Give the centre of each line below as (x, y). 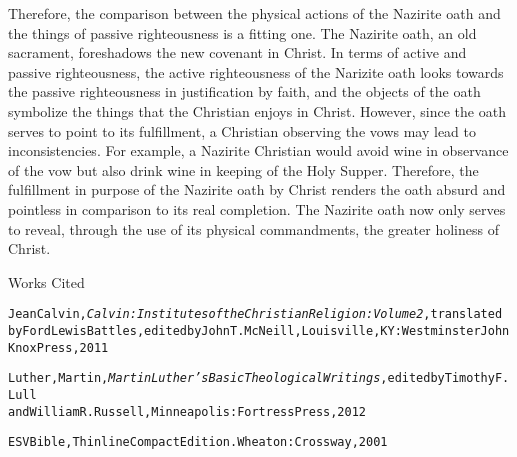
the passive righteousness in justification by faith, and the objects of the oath (244, 91)
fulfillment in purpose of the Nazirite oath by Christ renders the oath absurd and (257, 189)
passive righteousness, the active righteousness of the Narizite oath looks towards (256, 71)
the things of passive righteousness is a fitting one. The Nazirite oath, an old (242, 32)
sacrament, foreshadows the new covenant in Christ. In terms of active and (237, 52)
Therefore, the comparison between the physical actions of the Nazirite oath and (254, 13)
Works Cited (46, 281)
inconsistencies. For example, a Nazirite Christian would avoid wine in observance (258, 150)
